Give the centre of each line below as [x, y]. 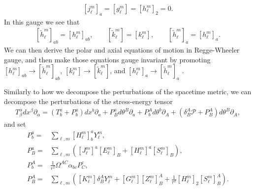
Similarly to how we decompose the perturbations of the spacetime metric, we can [128, 92]
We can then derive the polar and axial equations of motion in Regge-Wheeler [122, 50]
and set [15, 124]
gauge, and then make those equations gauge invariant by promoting [107, 59]
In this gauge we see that [42, 21]
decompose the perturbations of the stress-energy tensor [88, 101]
